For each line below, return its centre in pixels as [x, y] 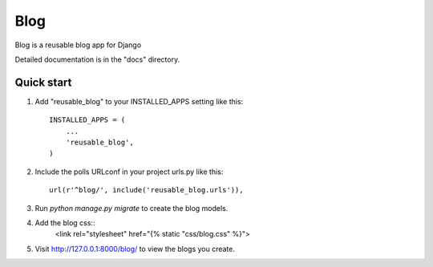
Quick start [43, 82]
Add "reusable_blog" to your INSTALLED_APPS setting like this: [139, 101]
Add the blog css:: [65, 222]
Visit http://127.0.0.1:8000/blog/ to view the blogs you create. [135, 249]
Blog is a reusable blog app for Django [78, 45]
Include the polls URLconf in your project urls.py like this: [129, 172]
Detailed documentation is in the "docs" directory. [97, 59]
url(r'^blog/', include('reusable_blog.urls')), [146, 190]
